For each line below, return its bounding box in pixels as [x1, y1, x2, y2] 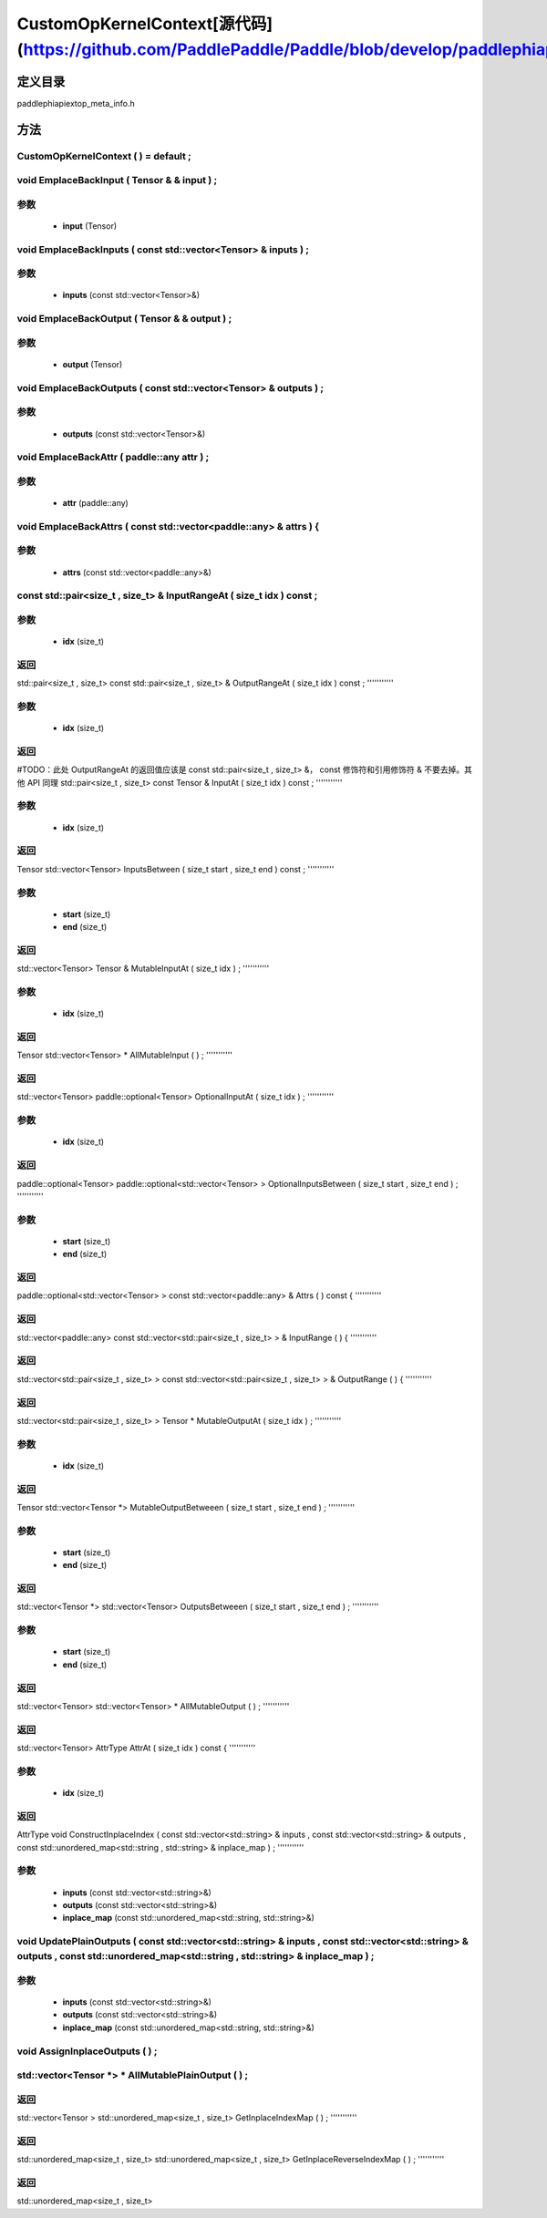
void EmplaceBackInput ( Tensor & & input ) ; [16, 174, 218, 187]
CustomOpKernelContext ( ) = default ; [16, 150, 191, 162]
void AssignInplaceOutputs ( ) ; [16, 2045, 158, 2058]
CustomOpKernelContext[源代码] [16, 14, 273, 34]
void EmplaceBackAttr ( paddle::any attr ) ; [16, 451, 210, 464]
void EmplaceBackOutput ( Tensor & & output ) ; [16, 313, 232, 325]
